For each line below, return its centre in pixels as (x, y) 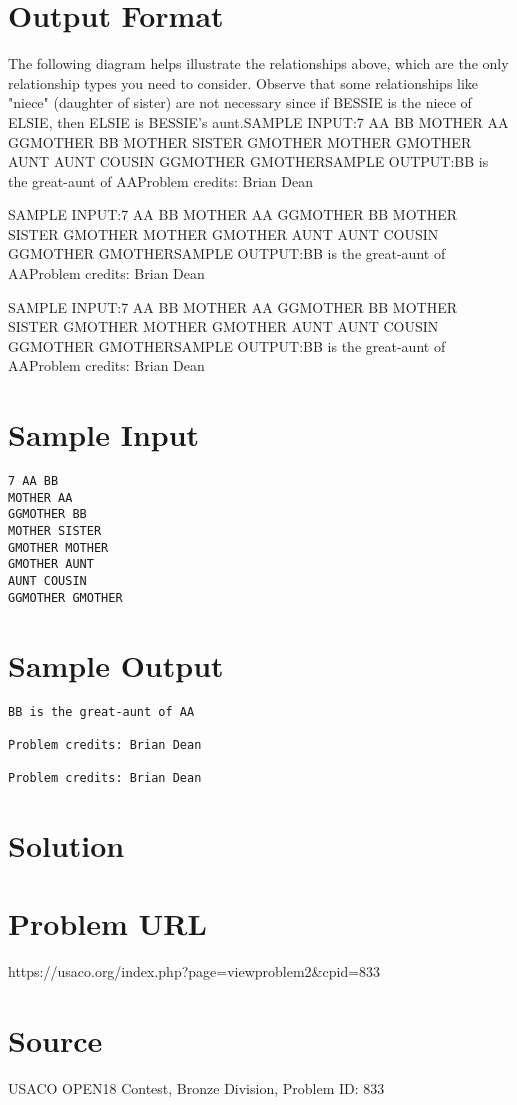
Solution (66, 845)
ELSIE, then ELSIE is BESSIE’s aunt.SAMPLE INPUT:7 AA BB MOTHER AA (258, 121)
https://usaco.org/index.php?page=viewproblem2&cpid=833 (194, 971)
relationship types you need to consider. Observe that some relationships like (243, 82)
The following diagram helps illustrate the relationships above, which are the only (258, 63)
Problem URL (107, 923)
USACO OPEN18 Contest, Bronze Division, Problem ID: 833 (196, 1088)
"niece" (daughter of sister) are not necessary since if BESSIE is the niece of (240, 102)
